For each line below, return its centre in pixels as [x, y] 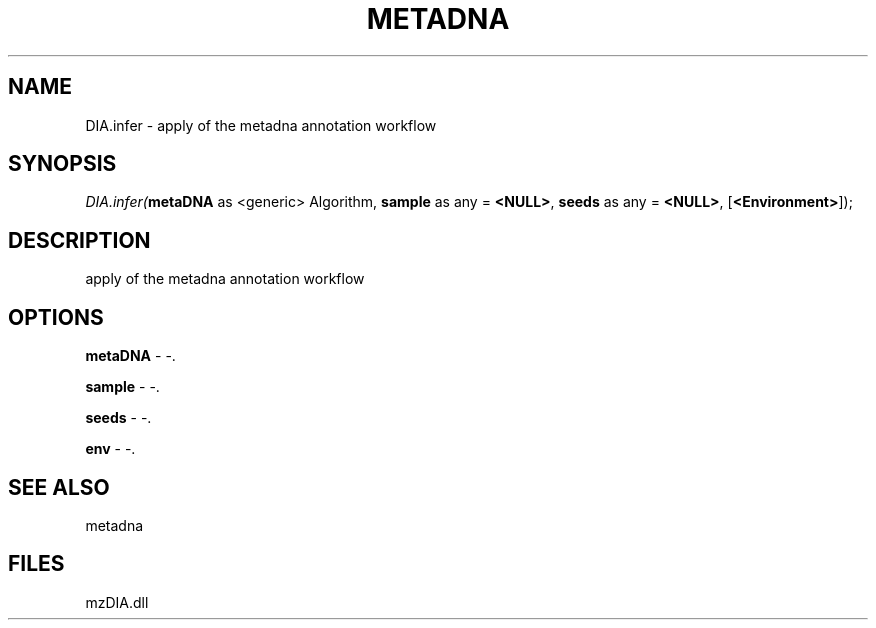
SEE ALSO [59, 487]
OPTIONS [56, 317]
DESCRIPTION [79, 240]
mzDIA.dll [117, 602]
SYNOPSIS [62, 164]
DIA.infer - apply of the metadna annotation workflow [261, 125]
